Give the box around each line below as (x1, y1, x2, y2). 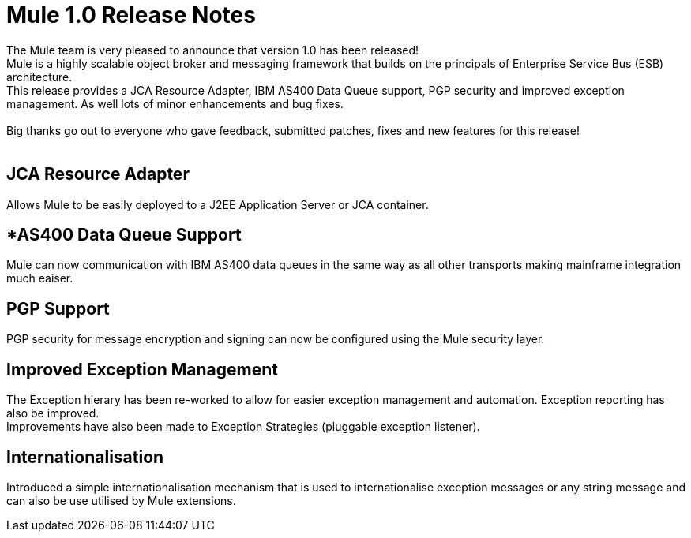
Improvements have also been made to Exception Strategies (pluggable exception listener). (6, 420, 480, 434)
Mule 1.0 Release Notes (6, 2, 256, 28)
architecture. (6, 69, 73, 84)
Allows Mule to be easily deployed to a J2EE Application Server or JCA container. (6, 197, 429, 211)
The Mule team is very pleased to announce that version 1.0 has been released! (6, 43, 419, 57)
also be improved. (6, 406, 100, 420)
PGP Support (6, 298, 110, 319)
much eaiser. (6, 271, 73, 286)
